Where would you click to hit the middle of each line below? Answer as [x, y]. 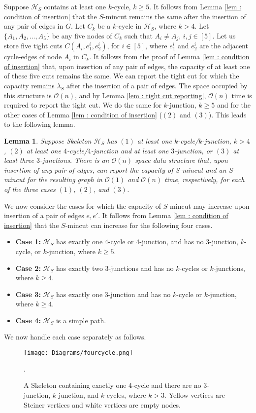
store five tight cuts [33, 46]
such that [138, 35]
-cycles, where [125, 394]
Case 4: [28, 320]
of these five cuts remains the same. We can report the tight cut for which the [122, 76]
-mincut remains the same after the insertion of [175, 16]
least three [19, 160]
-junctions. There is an [75, 160]
